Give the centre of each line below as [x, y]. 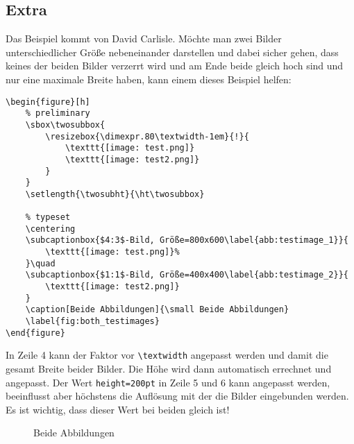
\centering [50, 229]
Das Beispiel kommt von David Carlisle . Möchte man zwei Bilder [144, 39]
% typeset [48, 217]
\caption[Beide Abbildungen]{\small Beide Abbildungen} [157, 310]
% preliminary [58, 113]
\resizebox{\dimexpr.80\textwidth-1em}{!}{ [147, 136]
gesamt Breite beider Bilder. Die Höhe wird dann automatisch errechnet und [169, 369]
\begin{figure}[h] [48, 102]
